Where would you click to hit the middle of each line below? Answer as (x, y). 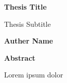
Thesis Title (25, 7)
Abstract (20, 57)
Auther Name (29, 41)
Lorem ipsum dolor (34, 75)
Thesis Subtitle (27, 24)
